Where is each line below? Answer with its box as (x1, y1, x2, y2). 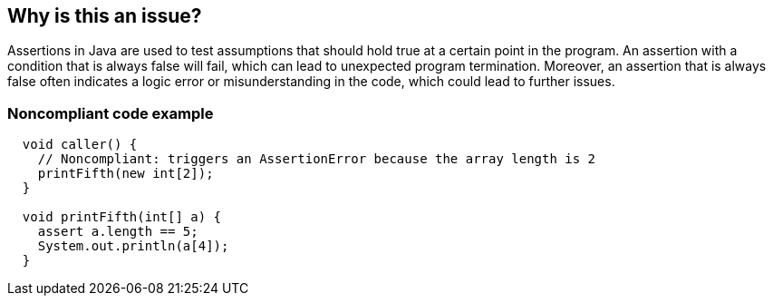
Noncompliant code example (7, 103, 214, 122)
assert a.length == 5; (37, 224, 198, 239)
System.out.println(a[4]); (37, 239, 229, 254)
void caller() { (22, 137, 138, 152)
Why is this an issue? (7, 5, 202, 27)
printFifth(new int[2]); (37, 166, 214, 181)
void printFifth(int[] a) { (22, 210, 222, 225)
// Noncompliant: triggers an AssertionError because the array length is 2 (37, 151, 596, 167)
